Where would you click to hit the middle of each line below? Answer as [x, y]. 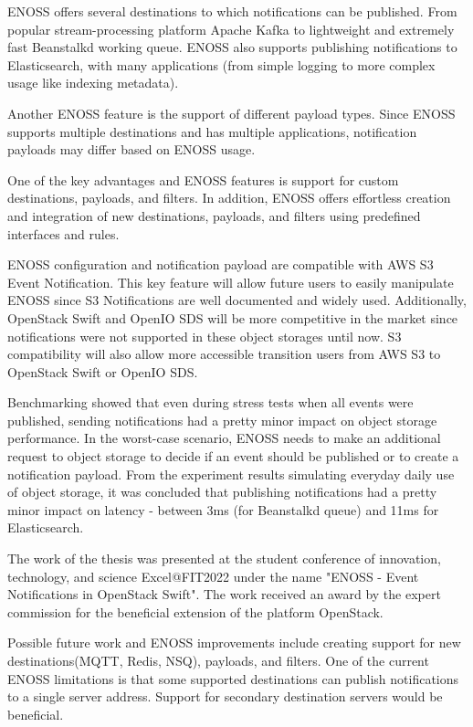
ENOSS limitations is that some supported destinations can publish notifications [233, 678]
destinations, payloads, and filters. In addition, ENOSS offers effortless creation [229, 198]
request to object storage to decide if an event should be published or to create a [233, 456]
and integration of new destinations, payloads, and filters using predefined [214, 215]
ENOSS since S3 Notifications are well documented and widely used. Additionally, [237, 300]
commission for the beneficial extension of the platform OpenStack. [195, 611]
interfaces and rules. [63, 233]
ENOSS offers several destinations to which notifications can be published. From [232, 11]
